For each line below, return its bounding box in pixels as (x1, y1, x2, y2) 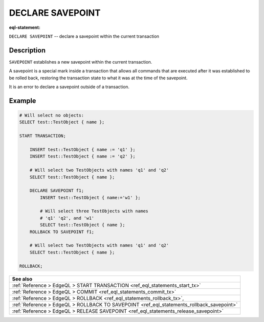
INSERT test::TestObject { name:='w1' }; (40, 195, 141, 200)
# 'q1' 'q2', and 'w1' (40, 215, 95, 221)
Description (9, 46, 46, 54)
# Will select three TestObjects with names (40, 208, 149, 214)
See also (12, 276, 33, 282)
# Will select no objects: (19, 113, 84, 118)
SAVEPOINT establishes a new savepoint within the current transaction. (9, 59, 153, 65)
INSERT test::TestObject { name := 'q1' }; (29, 147, 135, 152)
